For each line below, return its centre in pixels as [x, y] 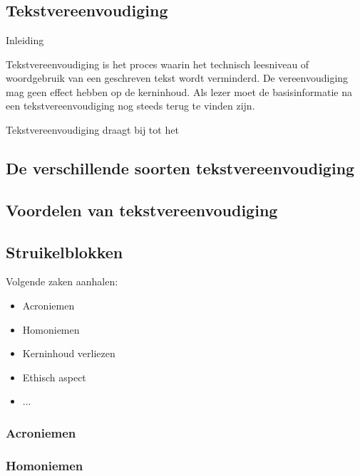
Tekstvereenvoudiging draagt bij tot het [92, 129]
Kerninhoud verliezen [69, 353]
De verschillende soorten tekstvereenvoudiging [180, 168]
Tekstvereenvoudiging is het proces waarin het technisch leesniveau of [158, 64]
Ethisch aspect [54, 377]
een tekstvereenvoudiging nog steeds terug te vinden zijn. [130, 106]
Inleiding [25, 40]
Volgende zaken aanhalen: [62, 281]
